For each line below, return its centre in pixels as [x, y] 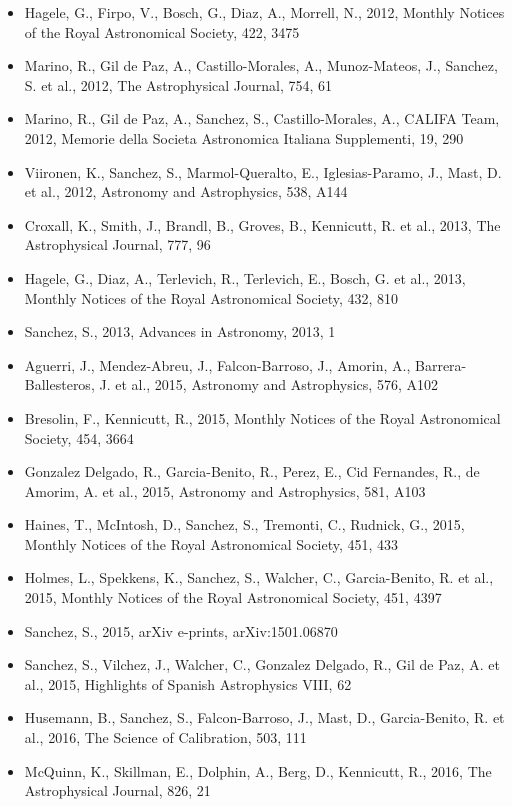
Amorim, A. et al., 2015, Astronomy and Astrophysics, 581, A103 [225, 490]
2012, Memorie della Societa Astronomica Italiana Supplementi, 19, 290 [244, 137]
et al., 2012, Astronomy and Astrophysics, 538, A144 [186, 191]
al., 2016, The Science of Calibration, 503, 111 [165, 737]
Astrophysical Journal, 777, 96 [117, 244]
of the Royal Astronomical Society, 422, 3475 [162, 31]
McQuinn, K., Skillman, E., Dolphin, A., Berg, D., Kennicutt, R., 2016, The [258, 770]
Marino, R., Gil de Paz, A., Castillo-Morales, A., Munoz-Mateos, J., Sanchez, [261, 65]
